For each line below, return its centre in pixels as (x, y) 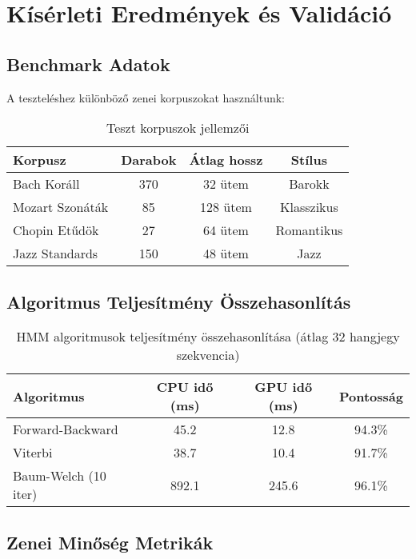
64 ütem (226, 230)
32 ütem (226, 184)
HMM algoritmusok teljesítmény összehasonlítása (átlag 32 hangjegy (208, 337)
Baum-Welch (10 (60, 476)
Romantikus (309, 230)
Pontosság (371, 396)
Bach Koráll (46, 184)
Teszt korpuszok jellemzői (178, 128)
